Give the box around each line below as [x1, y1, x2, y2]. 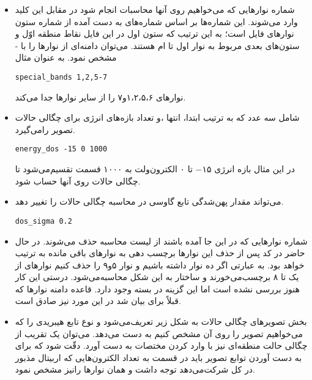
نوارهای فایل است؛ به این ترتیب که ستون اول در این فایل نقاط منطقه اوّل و [15, 27, 294, 40]
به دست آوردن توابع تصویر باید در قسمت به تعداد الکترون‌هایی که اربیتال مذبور [15, 351, 302, 363]
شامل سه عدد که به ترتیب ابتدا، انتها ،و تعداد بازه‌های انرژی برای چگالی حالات [15, 111, 300, 124]
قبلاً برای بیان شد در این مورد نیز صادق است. [15, 294, 181, 307]
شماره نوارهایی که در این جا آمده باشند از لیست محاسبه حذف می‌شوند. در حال [15, 234, 308, 247]
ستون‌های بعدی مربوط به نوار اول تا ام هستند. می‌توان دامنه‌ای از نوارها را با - [15, 39, 300, 51]
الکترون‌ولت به [125, 162, 177, 175]
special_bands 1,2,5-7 [15, 72, 108, 82]
